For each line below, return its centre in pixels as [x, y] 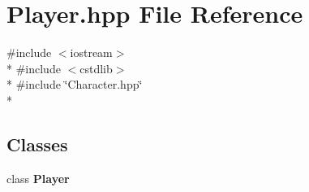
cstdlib [96, 68]
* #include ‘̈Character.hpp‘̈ [75, 84]
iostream [91, 52]
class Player [38, 178]
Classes [37, 144]
